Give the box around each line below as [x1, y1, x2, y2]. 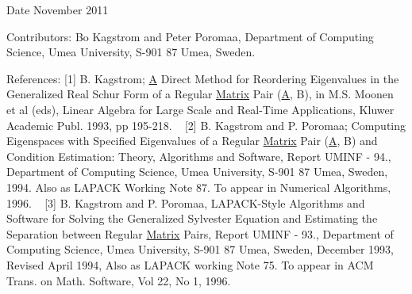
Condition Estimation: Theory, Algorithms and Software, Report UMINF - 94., [6, 147, 391, 164]
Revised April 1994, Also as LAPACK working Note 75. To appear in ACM [6, 256, 374, 273]
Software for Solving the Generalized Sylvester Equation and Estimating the [6, 210, 378, 227]
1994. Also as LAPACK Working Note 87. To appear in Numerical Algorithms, [6, 178, 391, 195]
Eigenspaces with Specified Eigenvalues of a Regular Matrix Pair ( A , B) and [6, 132, 378, 149]
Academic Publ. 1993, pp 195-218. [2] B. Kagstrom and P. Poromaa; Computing [6, 116, 406, 133]
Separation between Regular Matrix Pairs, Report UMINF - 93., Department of [6, 225, 394, 242]
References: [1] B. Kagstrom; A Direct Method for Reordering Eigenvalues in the [6, 70, 399, 86]
